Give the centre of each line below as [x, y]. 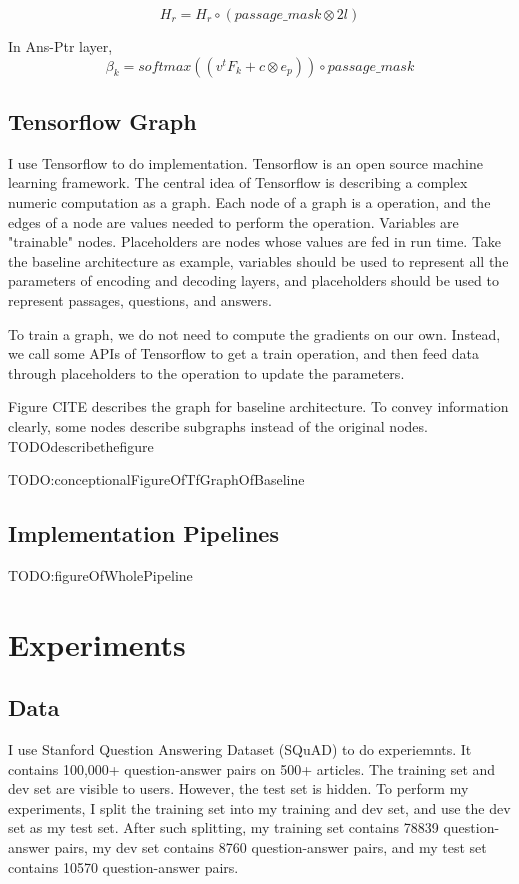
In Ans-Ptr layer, [60, 46]
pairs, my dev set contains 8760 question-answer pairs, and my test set [270, 847]
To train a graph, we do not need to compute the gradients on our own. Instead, [254, 333]
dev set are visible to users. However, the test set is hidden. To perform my [238, 788]
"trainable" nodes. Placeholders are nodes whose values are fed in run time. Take [255, 241]
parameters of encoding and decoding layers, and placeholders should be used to [253, 280]
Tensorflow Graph [102, 120]
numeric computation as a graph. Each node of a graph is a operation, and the [249, 201]
